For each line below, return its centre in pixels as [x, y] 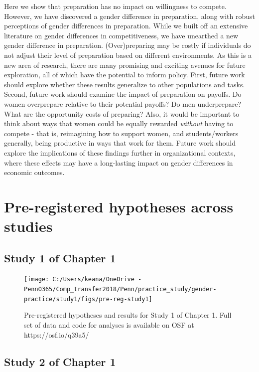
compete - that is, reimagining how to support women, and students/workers [121, 133]
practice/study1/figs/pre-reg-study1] [88, 299]
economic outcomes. [34, 172]
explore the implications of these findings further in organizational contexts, [120, 152]
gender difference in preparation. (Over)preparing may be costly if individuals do [128, 45]
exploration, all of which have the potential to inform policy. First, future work [125, 75]
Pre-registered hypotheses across [119, 206]
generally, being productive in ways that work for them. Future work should [120, 143]
